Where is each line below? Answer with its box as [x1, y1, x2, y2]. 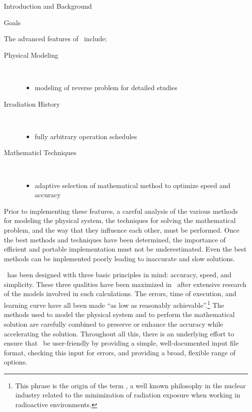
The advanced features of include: [4, 33, 107, 44]
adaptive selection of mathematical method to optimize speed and [34, 180, 231, 190]
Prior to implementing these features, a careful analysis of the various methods [4, 206, 238, 216]
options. [4, 357, 28, 367]
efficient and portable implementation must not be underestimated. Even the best [4, 244, 247, 254]
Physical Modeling [4, 49, 59, 60]
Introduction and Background [4, 1, 92, 11]
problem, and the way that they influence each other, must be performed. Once [4, 224, 239, 235]
